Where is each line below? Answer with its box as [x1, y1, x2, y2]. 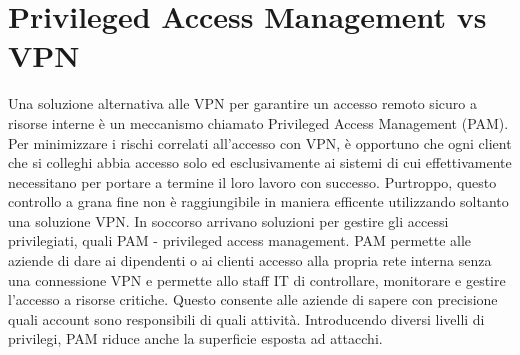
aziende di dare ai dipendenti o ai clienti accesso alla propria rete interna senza [8, 250, 492, 271]
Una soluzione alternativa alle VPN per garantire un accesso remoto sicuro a [8, 93, 477, 114]
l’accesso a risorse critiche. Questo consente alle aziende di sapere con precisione [8, 289, 498, 310]
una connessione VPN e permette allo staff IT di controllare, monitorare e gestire [8, 269, 506, 290]
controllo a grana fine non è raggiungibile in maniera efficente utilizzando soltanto [8, 191, 509, 212]
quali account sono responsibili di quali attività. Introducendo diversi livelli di [8, 308, 485, 329]
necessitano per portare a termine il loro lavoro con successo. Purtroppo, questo [8, 171, 497, 192]
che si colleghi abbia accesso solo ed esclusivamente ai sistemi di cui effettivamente [8, 152, 512, 173]
